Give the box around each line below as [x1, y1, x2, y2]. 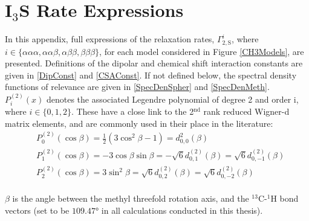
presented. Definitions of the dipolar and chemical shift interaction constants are [5, 57, 303, 69]
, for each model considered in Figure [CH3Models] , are [99, 45, 304, 57]
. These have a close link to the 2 [71, 105, 194, 118]
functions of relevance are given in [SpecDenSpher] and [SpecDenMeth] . [5, 80, 270, 93]
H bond [270, 192, 299, 205]
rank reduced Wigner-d [203, 105, 290, 118]
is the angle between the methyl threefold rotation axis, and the [12, 192, 249, 205]
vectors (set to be [5, 203, 70, 216]
